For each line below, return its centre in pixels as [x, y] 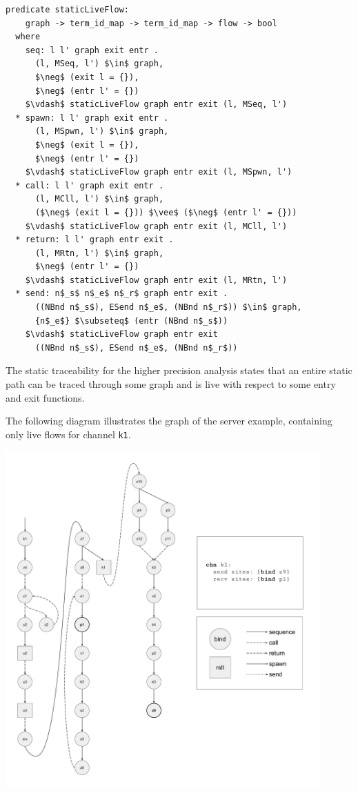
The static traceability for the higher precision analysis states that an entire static [179, 370]
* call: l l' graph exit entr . [90, 185]
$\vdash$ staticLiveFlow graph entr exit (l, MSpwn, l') [159, 172]
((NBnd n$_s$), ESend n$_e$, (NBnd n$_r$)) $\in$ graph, [168, 307]
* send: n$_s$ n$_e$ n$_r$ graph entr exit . [122, 294]
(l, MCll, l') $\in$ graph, [99, 199]
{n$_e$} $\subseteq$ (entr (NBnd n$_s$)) [131, 321]
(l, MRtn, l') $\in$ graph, [99, 253]
